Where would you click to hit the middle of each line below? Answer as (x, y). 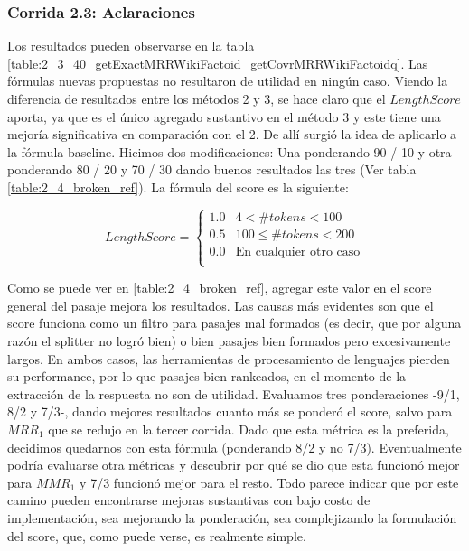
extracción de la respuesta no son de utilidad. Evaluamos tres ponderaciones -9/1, (234, 393)
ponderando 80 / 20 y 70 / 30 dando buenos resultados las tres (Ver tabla (212, 169)
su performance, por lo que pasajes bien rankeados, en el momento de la (207, 376)
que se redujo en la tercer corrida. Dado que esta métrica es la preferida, (249, 429)
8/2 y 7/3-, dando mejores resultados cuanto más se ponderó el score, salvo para (230, 411)
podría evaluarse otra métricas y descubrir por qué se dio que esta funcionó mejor (234, 465)
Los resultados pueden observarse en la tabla (131, 46)
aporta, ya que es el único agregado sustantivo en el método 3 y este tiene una (224, 116)
